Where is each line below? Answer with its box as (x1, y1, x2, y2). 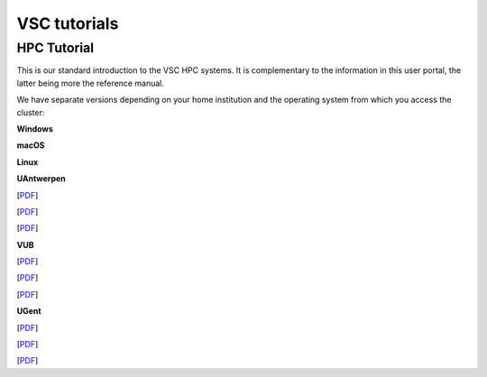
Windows (16, 123, 53, 134)
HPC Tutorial (16, 40, 95, 56)
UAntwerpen (16, 173, 67, 184)
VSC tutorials (16, 14, 119, 33)
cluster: (16, 106, 45, 117)
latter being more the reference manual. (16, 78, 164, 88)
